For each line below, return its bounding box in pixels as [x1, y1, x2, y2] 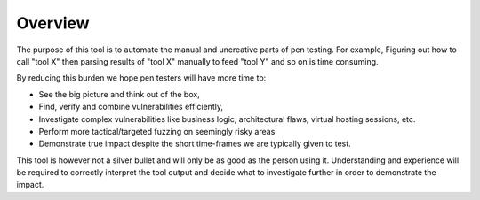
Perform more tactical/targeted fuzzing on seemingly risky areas [38, 126, 276, 136]
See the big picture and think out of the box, [38, 88, 200, 99]
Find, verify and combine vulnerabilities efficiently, [38, 102, 224, 112]
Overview [16, 13, 90, 33]
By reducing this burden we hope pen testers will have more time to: [16, 73, 267, 83]
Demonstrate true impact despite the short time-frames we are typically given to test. [38, 138, 351, 150]
